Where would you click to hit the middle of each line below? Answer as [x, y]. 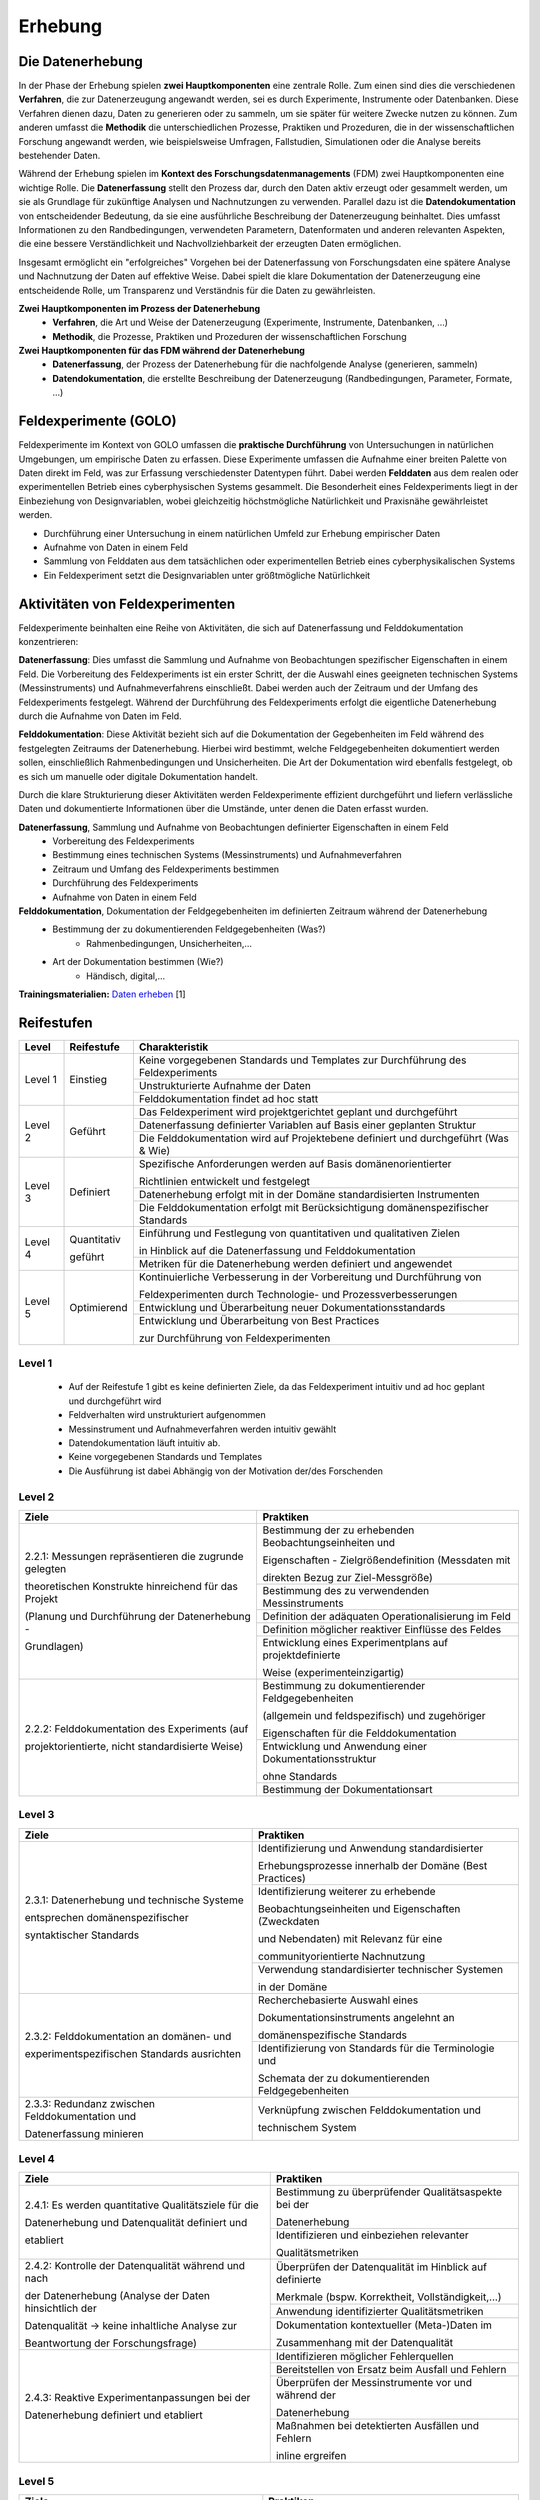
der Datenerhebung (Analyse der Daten [117, 2296]
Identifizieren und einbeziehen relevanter [372, 2235]
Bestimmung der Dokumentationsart [347, 1789]
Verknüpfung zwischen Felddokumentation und [369, 2110]
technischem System [307, 2127]
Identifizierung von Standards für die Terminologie [376, 2048]
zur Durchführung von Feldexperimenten [234, 1338]
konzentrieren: [48, 641]
